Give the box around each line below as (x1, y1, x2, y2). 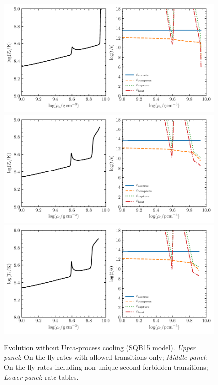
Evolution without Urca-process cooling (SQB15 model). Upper (4, 342, 196, 352)
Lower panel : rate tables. (4, 371, 79, 382)
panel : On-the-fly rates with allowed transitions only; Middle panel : (4, 352, 207, 362)
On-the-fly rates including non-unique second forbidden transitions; (4, 361, 208, 372)
